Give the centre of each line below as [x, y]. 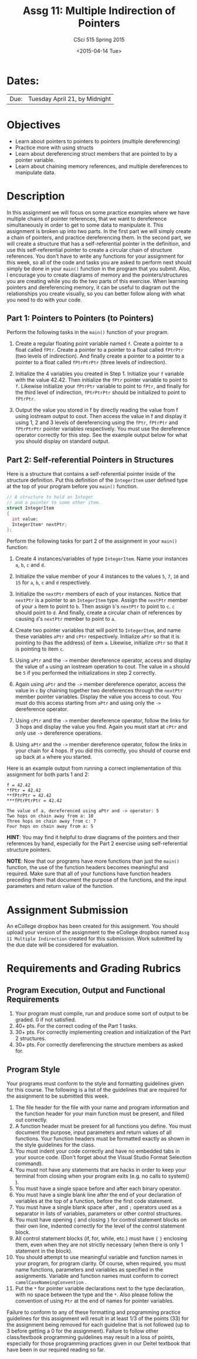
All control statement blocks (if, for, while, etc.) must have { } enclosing [101, 1239]
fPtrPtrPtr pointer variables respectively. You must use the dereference [102, 429]
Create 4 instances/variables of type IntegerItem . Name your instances [101, 559]
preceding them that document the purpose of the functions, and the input [97, 880]
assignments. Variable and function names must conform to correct [96, 1276]
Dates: [23, 81]
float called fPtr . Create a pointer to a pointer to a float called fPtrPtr [99, 350]
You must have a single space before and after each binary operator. [98, 1189]
